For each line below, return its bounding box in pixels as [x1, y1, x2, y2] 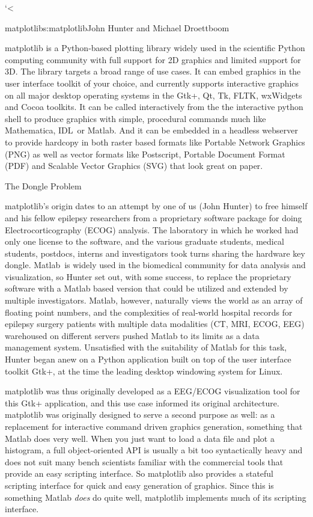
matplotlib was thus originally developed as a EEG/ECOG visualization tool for [5, 385, 300, 397]
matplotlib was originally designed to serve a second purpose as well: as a [5, 408, 275, 421]
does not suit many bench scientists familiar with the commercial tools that [5, 455, 284, 468]
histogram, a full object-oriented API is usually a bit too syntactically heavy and [5, 444, 303, 456]
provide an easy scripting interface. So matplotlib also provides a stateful [5, 467, 274, 480]
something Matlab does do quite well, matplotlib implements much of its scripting [5, 491, 306, 503]
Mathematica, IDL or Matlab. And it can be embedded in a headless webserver [5, 124, 298, 136]
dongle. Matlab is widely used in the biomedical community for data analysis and [5, 258, 306, 271]
